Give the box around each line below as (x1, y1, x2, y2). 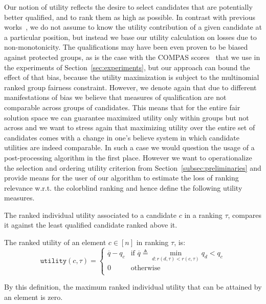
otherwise (130, 265, 161, 272)
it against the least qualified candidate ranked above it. (4, 219, 178, 230)
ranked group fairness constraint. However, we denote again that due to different (4, 82, 257, 92)
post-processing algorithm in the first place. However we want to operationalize (4, 152, 252, 163)
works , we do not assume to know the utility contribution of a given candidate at (4, 22, 262, 32)
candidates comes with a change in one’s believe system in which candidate (4, 132, 239, 143)
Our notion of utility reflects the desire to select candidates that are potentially (4, 2, 253, 12)
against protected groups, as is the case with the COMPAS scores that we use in (4, 51, 260, 62)
